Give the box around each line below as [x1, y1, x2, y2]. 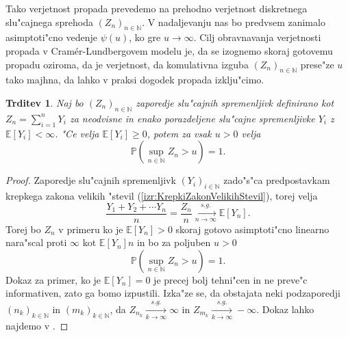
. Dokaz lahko [256, 301, 314, 316]
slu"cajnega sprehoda [5, 14, 93, 29]
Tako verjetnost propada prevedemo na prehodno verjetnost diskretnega [5, 1, 308, 15]
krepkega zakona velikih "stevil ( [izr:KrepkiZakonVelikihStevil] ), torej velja [5, 188, 318, 202]
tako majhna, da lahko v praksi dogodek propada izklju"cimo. [5, 72, 264, 87]
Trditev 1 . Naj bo [5, 95, 84, 109]
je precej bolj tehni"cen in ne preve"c [153, 272, 308, 286]
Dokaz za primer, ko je [5, 272, 101, 286]
